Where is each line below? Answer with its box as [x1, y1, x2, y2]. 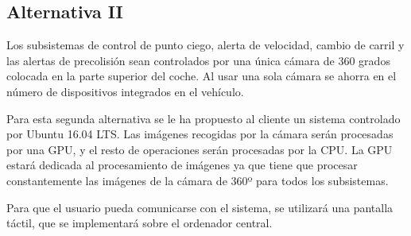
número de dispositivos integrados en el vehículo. [6, 83, 244, 99]
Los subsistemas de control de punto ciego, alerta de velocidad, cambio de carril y [6, 37, 405, 53]
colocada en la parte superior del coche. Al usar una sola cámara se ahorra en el [6, 68, 397, 84]
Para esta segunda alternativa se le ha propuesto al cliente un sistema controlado [6, 110, 401, 126]
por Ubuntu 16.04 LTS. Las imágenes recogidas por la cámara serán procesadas [6, 126, 394, 142]
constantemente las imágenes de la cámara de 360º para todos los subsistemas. [6, 172, 389, 188]
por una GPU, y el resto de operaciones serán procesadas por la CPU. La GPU [6, 141, 393, 157]
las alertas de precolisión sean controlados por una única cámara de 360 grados [6, 52, 390, 68]
